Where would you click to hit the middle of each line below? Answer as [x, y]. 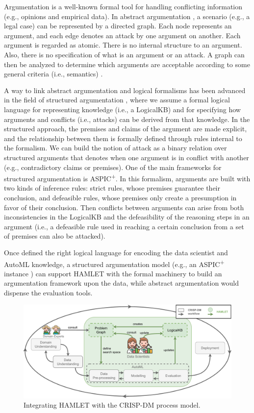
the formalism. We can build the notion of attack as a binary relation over [115, 148]
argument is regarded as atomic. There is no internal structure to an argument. [123, 45]
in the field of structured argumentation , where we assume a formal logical [117, 100]
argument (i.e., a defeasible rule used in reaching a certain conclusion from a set [124, 226]
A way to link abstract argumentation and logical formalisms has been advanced [125, 90]
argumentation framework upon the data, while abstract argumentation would [122, 283]
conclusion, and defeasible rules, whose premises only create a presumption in [120, 197]
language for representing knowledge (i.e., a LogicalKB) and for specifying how [122, 109]
